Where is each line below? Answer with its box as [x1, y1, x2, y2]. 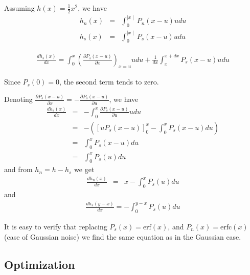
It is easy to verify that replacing [4, 221, 107, 231]
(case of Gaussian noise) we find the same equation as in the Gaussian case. [4, 231, 241, 242]
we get [74, 164, 95, 175]
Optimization [4, 256, 75, 272]
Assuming [4, 3, 35, 13]
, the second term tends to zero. [59, 76, 159, 87]
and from [4, 164, 33, 175]
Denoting [4, 94, 33, 104]
